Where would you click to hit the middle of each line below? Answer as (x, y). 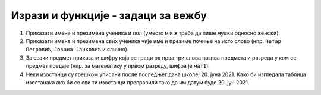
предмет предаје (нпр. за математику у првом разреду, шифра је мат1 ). (118, 66)
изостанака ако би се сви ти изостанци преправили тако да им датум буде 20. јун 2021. (138, 82)
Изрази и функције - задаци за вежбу (109, 15)
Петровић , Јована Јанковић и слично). (77, 50)
